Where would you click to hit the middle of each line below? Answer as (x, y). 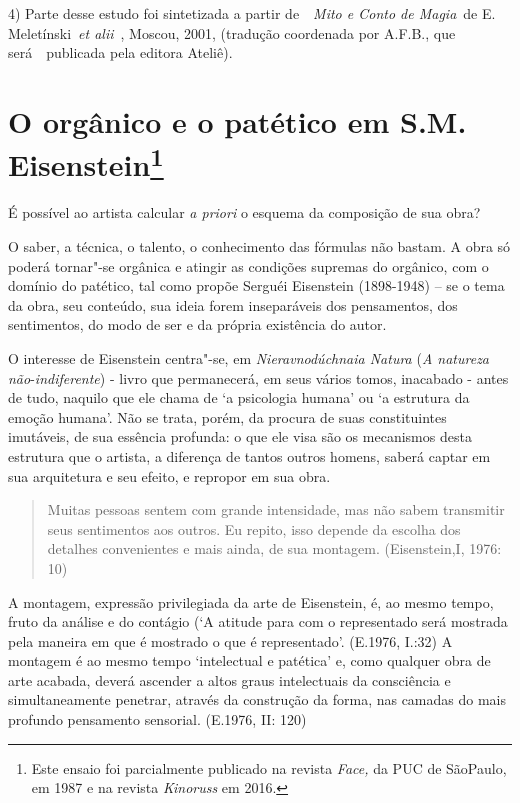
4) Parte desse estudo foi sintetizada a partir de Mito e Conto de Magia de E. (252, 13)
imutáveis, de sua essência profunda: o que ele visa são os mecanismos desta (240, 436)
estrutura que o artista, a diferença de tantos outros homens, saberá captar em (249, 455)
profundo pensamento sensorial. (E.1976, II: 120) (157, 719)
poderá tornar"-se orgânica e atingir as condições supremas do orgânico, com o (248, 265)
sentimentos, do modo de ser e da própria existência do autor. (197, 324)
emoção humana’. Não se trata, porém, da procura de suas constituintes (227, 416)
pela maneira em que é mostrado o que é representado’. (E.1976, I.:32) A (230, 640)
